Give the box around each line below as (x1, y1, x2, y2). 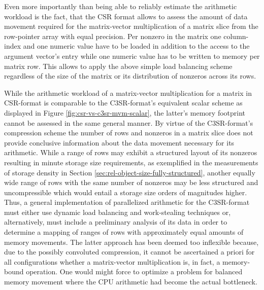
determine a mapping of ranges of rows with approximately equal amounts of (4, 227, 244, 237)
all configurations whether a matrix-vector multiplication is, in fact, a (4, 256, 220, 267)
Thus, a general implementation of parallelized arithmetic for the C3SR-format (4, 197, 250, 207)
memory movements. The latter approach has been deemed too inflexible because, (4, 236, 259, 247)
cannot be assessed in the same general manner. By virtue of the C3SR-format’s (4, 117, 253, 128)
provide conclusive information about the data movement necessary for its (4, 137, 235, 148)
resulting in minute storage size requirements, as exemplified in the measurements (4, 157, 258, 167)
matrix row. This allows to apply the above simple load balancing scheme (4, 60, 233, 71)
